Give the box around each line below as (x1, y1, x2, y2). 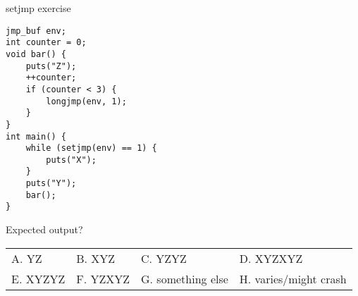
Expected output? (6, 222, 83, 237)
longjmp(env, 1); (46, 96, 127, 106)
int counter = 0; (6, 37, 87, 48)
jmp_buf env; (6, 25, 66, 36)
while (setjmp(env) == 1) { (25, 143, 157, 154)
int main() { (6, 131, 66, 142)
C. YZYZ (141, 249, 187, 266)
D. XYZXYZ (239, 249, 303, 266)
